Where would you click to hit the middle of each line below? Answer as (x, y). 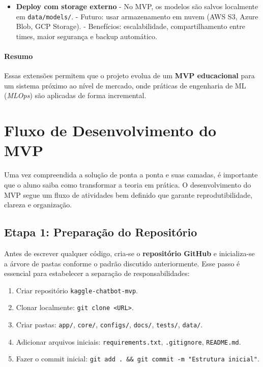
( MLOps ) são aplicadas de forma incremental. (75, 95)
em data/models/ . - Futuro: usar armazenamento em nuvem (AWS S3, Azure (137, 16)
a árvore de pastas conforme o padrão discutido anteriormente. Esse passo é (122, 263)
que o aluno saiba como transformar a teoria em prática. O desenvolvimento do (128, 184)
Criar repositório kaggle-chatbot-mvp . (77, 290)
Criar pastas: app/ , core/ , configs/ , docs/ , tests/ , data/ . (109, 324)
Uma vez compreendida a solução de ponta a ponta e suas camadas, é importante (131, 175)
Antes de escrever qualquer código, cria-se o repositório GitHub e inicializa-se (129, 253)
